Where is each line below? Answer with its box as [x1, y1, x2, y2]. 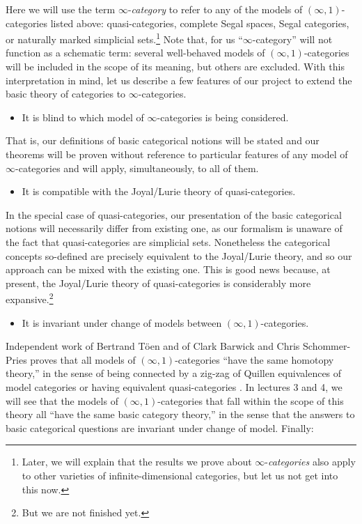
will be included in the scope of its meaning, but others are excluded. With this [6, 59, 345, 74]
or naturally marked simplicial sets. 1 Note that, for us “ [6, 30, 243, 46]
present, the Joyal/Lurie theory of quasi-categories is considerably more [6, 275, 311, 290]
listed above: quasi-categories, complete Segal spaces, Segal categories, [50, 15, 349, 30]
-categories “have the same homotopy [175, 352, 334, 367]
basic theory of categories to [6, 86, 126, 101]
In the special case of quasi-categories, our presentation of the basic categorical [6, 207, 342, 222]
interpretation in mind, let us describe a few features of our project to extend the [6, 72, 352, 87]
